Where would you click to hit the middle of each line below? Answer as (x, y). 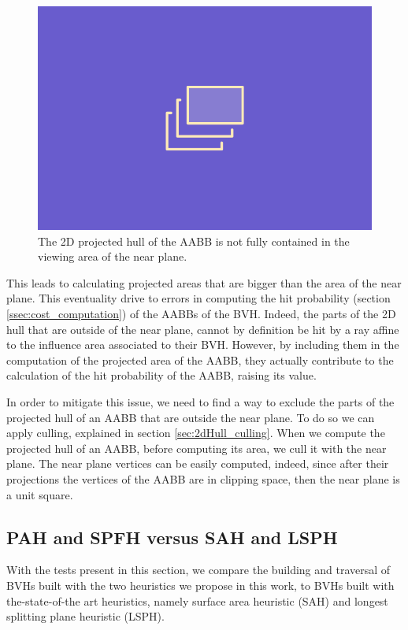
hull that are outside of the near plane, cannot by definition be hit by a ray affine (203, 329)
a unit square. (40, 494)
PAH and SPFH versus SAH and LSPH (172, 537)
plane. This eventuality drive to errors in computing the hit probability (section (198, 298)
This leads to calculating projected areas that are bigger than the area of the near (204, 282)
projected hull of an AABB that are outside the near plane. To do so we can (191, 417)
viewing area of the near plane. (113, 256)
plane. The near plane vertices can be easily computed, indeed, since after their (198, 463)
